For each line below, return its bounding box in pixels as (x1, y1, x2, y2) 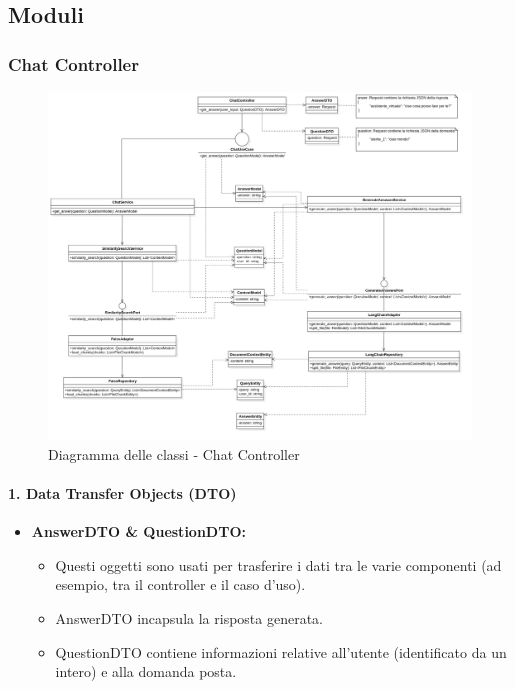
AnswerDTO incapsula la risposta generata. (55, 607, 323, 628)
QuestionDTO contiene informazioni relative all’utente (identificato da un (55, 641, 507, 662)
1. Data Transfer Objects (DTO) (8, 483, 237, 503)
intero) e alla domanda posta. (55, 661, 237, 682)
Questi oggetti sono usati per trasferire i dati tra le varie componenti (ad (55, 554, 502, 575)
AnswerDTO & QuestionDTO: (31, 521, 246, 542)
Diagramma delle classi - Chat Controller (48, 443, 300, 464)
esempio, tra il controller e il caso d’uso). (55, 574, 306, 595)
